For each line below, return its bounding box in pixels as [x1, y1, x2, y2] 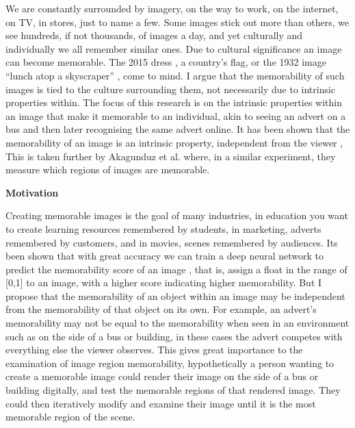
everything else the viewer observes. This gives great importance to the [5, 342, 303, 357]
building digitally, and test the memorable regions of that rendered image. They [5, 383, 341, 397]
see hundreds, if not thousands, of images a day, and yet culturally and [5, 28, 303, 42]
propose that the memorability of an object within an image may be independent [5, 288, 345, 303]
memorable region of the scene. [5, 410, 135, 424]
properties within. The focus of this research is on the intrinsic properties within [5, 95, 342, 110]
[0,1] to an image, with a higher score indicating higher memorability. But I [5, 275, 322, 290]
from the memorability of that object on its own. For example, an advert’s [5, 302, 317, 316]
